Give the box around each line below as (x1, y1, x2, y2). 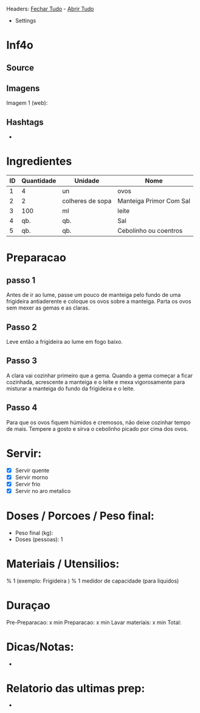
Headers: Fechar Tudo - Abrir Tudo (6, 5, 94, 12)
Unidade (74, 177, 100, 185)
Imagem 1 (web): (6, 99, 48, 107)
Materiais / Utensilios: (6, 557, 120, 570)
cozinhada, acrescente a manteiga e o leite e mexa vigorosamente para (6, 378, 185, 386)
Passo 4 (6, 402, 38, 413)
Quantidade (21, 177, 57, 185)
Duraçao (6, 598, 50, 612)
